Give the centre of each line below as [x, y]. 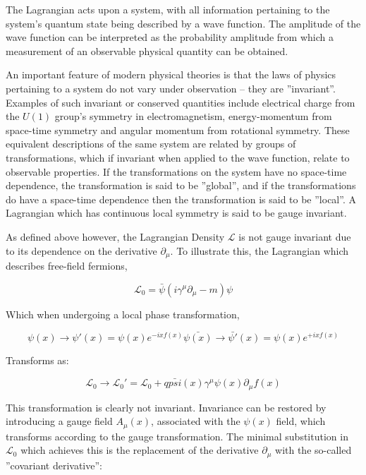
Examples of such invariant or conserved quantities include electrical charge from [181, 102]
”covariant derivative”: [54, 465]
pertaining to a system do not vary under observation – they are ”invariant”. [171, 88]
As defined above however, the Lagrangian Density [115, 236]
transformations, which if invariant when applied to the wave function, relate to [178, 157]
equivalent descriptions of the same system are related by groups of [151, 144]
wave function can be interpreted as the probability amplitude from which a [170, 37]
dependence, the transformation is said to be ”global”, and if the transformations [181, 185]
